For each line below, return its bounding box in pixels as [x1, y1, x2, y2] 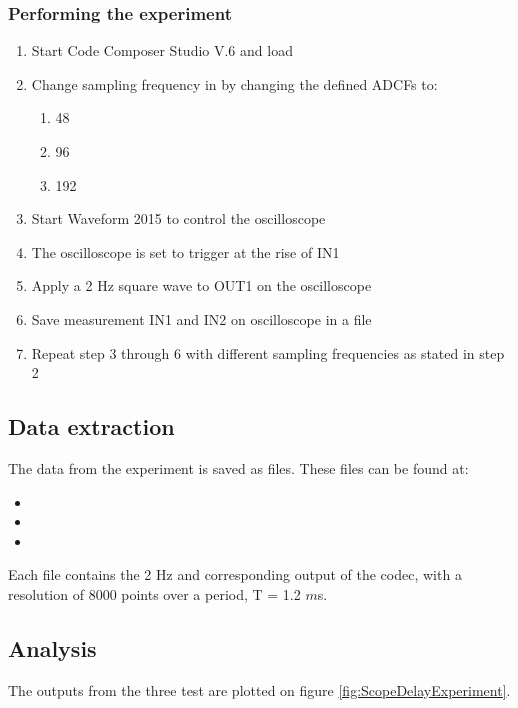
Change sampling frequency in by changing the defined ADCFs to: [31, 73, 438, 94]
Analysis [8, 632, 97, 663]
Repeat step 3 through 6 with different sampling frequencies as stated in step [31, 342, 505, 363]
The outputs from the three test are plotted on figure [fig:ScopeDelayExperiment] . [8, 679, 511, 700]
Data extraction [8, 411, 175, 442]
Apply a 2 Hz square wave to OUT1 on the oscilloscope [31, 275, 372, 296]
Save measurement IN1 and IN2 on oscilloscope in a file [31, 308, 372, 329]
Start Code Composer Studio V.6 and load [31, 40, 293, 61]
